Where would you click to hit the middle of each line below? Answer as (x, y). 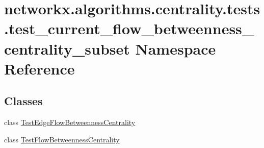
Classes (23, 101)
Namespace (176, 48)
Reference (39, 68)
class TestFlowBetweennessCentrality (62, 139)
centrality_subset (67, 48)
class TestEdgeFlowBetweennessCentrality (70, 122)
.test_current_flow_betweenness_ (129, 28)
